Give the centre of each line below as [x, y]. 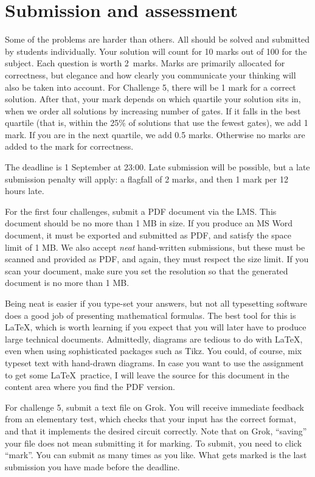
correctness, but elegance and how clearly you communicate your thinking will [151, 75]
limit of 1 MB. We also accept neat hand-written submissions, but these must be [155, 247]
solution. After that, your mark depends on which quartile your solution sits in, [153, 99]
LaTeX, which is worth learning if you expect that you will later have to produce [156, 327]
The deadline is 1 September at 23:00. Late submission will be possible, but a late [157, 167]
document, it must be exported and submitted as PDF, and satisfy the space [148, 235]
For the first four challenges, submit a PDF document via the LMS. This [141, 211]
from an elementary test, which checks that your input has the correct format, [151, 419]
